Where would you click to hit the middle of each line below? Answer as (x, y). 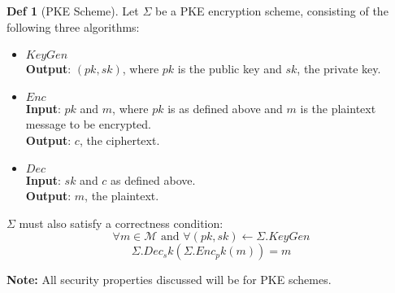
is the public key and (230, 69)
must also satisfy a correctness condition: (121, 223)
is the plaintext (338, 108)
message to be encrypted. (88, 124)
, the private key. (339, 69)
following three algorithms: (73, 26)
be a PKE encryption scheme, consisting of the (271, 11)
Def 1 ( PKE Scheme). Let (73, 11)
